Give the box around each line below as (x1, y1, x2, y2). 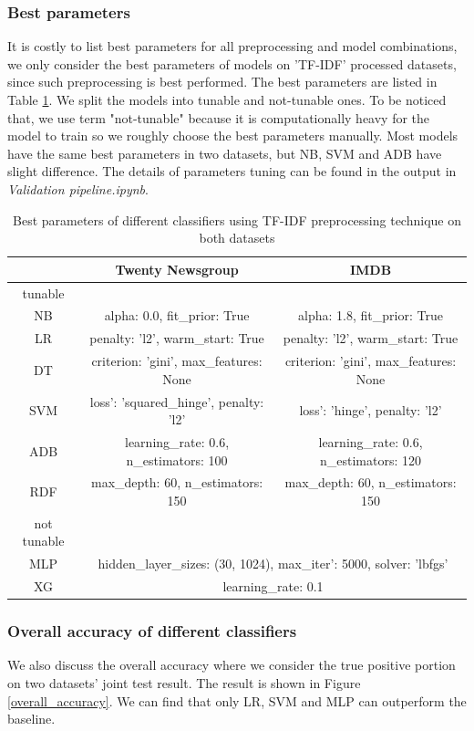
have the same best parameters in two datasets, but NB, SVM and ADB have (7, 143, 442, 162)
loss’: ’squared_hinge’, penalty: (89, 392, 264, 411)
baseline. (7, 709, 56, 728)
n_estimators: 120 (320, 450, 422, 469)
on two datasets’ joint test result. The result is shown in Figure (7, 674, 361, 693)
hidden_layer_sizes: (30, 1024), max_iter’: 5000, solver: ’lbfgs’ (98, 554, 448, 573)
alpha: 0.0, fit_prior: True (104, 306, 250, 325)
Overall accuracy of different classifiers (7, 620, 297, 642)
